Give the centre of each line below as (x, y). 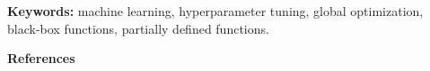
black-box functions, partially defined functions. (138, 28)
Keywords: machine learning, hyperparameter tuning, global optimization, (215, 11)
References (41, 58)
